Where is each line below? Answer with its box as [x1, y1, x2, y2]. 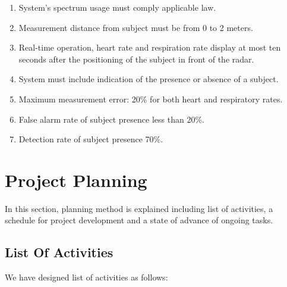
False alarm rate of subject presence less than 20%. [18, 113, 204, 125]
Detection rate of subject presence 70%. [18, 133, 163, 145]
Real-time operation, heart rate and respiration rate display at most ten [18, 41, 281, 54]
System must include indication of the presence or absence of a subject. [18, 73, 279, 85]
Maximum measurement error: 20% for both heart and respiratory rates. [18, 92, 283, 105]
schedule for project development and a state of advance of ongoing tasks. [5, 214, 273, 226]
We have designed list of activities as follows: [5, 271, 168, 283]
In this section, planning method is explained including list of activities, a [5, 202, 273, 214]
